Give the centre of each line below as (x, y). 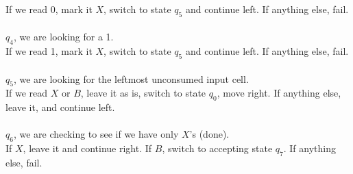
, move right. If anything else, (279, 93)
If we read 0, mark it (49, 9)
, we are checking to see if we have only (96, 134)
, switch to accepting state (217, 148)
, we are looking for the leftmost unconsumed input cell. (131, 78)
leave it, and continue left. (60, 107)
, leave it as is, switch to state (143, 93)
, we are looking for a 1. (63, 37)
